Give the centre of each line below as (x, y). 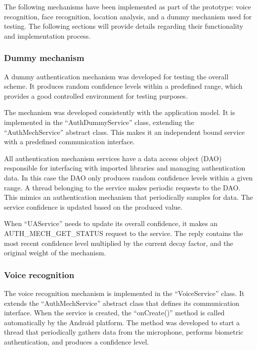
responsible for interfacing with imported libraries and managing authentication (125, 168)
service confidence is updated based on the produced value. (93, 206)
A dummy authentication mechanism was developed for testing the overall (116, 76)
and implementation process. (47, 35)
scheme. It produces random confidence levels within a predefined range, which (123, 86)
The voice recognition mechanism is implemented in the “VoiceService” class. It (124, 293)
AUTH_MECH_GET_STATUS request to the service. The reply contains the (124, 233)
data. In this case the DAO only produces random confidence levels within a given (128, 177)
